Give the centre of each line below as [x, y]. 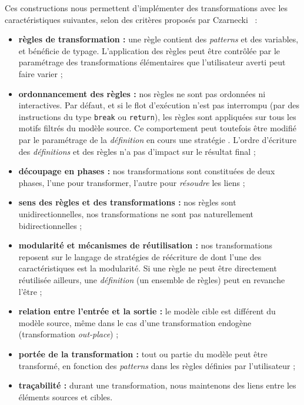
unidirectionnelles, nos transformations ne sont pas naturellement [136, 213]
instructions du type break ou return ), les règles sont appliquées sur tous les [157, 116]
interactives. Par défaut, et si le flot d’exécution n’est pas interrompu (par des [159, 105]
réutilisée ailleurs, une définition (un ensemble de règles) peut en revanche [152, 279]
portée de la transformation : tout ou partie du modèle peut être [143, 353]
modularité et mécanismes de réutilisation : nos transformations [146, 245]
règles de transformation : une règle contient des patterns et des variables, [158, 39]
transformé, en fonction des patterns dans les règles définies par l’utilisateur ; [157, 365]
